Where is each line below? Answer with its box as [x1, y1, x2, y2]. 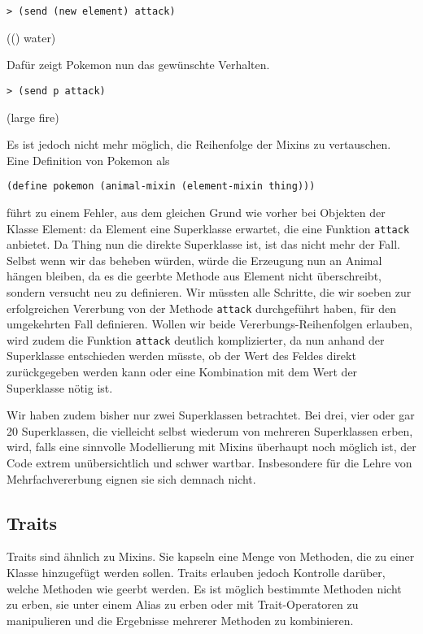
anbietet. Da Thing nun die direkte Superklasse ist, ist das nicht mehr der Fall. [7, 236, 400, 253]
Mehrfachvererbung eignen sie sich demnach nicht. [7, 470, 256, 487]
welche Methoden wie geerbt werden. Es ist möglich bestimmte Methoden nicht [7, 580, 402, 597]
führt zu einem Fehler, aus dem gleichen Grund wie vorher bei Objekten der [7, 203, 386, 220]
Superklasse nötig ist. [7, 379, 113, 396]
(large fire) [7, 108, 59, 125]
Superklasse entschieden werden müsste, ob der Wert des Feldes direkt [7, 347, 356, 364]
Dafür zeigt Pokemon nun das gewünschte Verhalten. [7, 56, 270, 73]
